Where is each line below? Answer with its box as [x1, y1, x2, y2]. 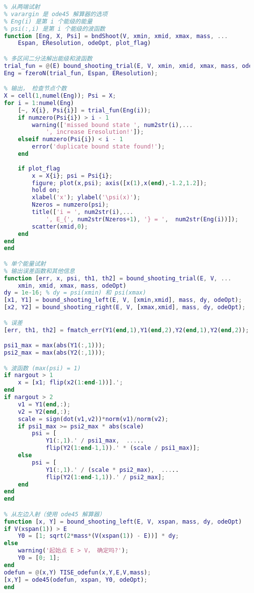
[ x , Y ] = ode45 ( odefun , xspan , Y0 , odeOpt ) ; [4, 576, 148, 583]
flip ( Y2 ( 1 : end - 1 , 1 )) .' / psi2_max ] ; [45, 473, 165, 481]
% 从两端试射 [4, 3, 40, 10]
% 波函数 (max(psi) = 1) [4, 364, 81, 372]
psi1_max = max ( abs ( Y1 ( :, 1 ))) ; [4, 342, 106, 349]
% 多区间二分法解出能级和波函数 [4, 55, 92, 62]
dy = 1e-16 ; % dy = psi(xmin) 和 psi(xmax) [4, 289, 147, 296]
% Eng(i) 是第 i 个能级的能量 [4, 18, 93, 25]
